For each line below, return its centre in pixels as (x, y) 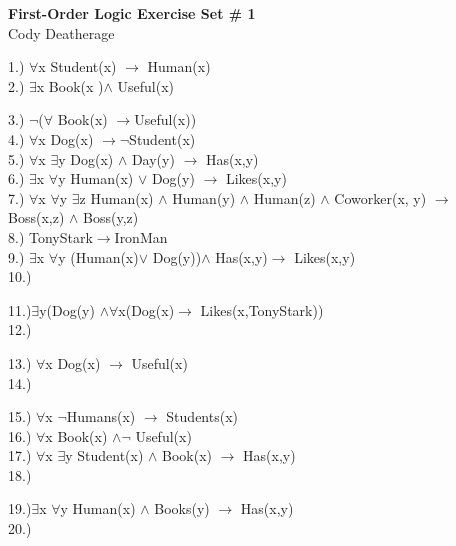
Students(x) (202, 416)
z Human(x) (116, 197)
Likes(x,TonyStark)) (262, 309)
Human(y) (204, 197)
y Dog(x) (86, 158)
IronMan (141, 236)
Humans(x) (101, 416)
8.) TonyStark (50, 236)
